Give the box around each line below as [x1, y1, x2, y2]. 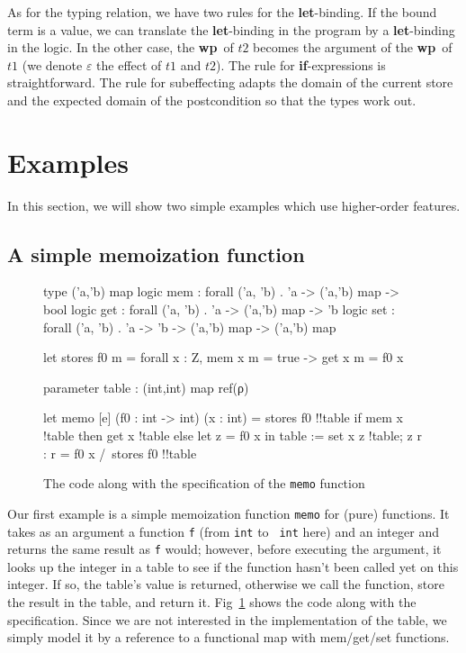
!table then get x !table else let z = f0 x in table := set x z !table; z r [43, 426, 422, 445]
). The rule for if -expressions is [216, 55, 386, 74]
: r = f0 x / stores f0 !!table [43, 443, 197, 462]
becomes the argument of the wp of [253, 38, 453, 57]
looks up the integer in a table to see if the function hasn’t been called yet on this [7, 557, 459, 576]
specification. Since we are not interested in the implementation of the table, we [7, 610, 447, 629]
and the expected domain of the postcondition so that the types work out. [7, 90, 417, 109]
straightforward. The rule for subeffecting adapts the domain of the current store [7, 73, 453, 92]
